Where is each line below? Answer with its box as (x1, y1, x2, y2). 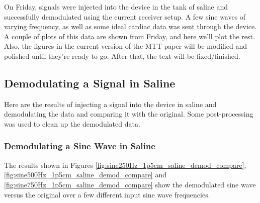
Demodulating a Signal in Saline (4, 75, 176, 90)
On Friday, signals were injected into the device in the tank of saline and (4, 2, 228, 12)
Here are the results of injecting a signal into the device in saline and (4, 98, 217, 109)
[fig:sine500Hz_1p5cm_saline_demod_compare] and (4, 169, 166, 180)
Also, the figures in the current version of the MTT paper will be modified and (4, 41, 247, 51)
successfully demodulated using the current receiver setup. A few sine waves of (4, 11, 246, 22)
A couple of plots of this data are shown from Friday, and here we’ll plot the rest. (4, 31, 255, 41)
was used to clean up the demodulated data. (4, 118, 140, 129)
